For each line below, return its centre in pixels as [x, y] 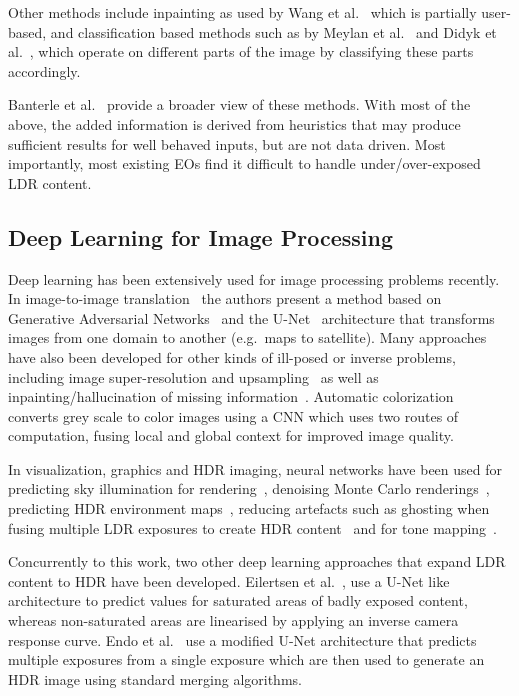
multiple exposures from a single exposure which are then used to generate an [246, 659]
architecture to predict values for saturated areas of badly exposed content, [238, 600]
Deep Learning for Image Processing [200, 236]
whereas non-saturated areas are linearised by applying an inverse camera [233, 620]
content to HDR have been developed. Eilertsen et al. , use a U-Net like [229, 580]
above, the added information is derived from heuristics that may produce [234, 123]
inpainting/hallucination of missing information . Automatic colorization [231, 396]
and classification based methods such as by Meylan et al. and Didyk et [273, 31]
